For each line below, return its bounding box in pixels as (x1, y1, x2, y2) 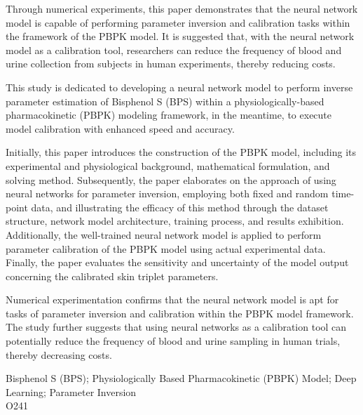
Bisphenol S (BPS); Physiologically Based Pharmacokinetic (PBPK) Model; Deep (6, 371, 357, 386)
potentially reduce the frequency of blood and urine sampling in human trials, (6, 334, 341, 348)
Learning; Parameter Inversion (6, 384, 137, 399)
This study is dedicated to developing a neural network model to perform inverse (6, 79, 353, 94)
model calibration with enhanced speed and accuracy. (6, 121, 235, 136)
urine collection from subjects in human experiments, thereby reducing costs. (6, 56, 336, 71)
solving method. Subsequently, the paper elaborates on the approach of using (6, 172, 336, 187)
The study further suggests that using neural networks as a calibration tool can (6, 320, 347, 334)
